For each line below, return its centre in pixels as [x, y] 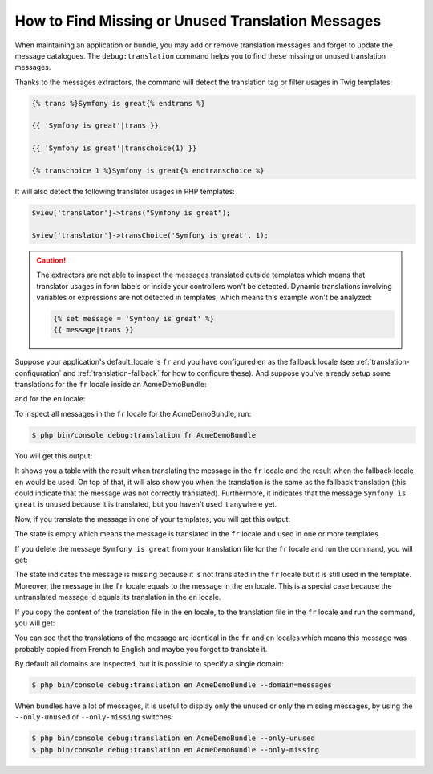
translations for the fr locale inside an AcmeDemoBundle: [111, 385]
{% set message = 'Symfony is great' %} [134, 318]
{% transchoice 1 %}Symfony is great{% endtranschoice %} [148, 171]
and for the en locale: [50, 399]
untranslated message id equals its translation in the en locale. [118, 597]
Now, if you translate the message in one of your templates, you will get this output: [153, 519]
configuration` [38, 373]
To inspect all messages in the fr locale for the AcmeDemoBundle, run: [133, 413]
